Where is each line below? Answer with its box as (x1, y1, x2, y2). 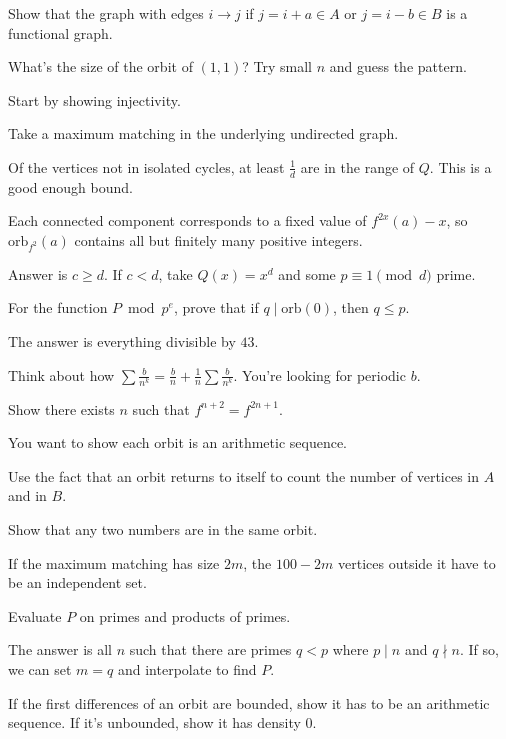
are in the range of (300, 156, 415, 177)
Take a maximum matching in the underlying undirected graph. (8, 123, 399, 144)
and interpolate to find (117, 659, 257, 679)
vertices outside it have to (338, 552, 496, 573)
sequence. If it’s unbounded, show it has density (8, 712, 301, 733)
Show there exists (8, 398, 115, 419)
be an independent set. (8, 572, 147, 593)
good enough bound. (8, 176, 133, 197)
